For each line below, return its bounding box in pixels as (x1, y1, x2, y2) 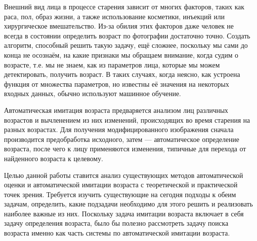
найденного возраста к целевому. (4, 153, 103, 163)
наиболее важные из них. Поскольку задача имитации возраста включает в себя (4, 208, 244, 218)
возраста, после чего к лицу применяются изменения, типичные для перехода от (4, 143, 246, 154)
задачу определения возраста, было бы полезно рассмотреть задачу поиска (4, 218, 228, 228)
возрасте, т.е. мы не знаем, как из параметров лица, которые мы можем (4, 59, 220, 69)
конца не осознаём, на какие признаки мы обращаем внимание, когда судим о (4, 49, 239, 60)
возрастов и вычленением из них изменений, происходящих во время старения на (4, 114, 250, 125)
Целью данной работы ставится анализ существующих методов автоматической (4, 170, 243, 180)
